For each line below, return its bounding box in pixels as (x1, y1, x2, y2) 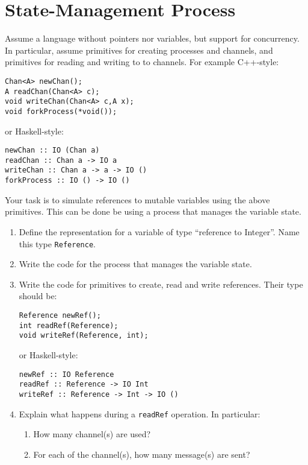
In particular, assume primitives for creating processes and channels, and (5, 43, 273, 56)
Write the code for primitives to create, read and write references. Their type (19, 277, 303, 290)
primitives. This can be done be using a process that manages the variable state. (5, 205, 301, 218)
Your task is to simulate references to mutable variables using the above (5, 193, 270, 206)
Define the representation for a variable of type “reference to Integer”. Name (19, 225, 300, 238)
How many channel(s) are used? (33, 428, 151, 440)
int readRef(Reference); (19, 321, 119, 330)
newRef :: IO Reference (19, 370, 114, 379)
